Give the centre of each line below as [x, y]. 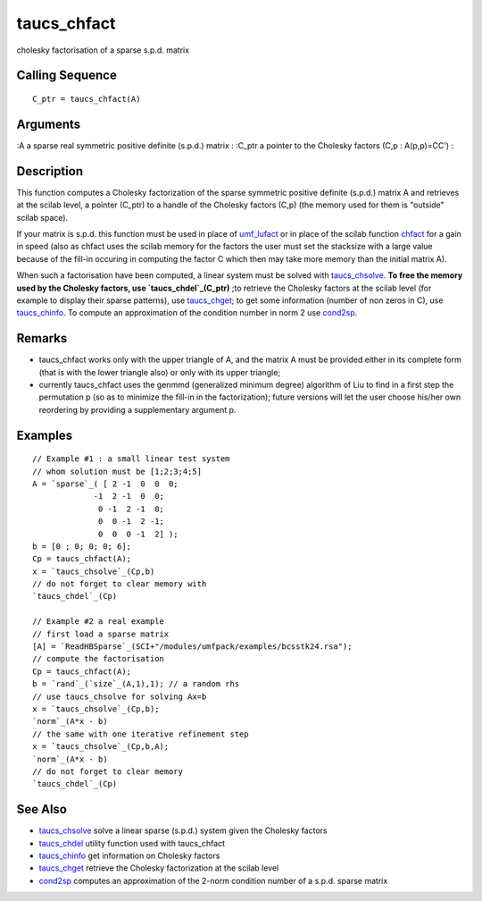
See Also [42, 809]
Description [50, 171]
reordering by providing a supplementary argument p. [137, 409]
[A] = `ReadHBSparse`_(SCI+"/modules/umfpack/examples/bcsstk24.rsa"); [192, 647]
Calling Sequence [67, 76]
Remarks [42, 338]
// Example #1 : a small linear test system [132, 459]
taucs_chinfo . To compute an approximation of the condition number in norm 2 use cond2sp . [187, 313]
